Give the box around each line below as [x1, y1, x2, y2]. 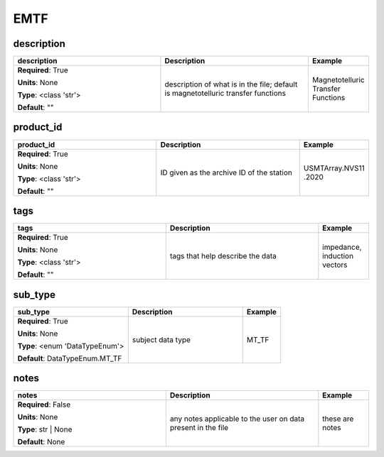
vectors [322, 260, 348, 270]
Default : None [17, 437, 65, 447]
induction [322, 251, 354, 261]
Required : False [17, 400, 71, 409]
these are [322, 414, 354, 424]
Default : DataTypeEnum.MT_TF [17, 353, 122, 363]
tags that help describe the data [169, 251, 277, 261]
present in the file [169, 423, 229, 433]
